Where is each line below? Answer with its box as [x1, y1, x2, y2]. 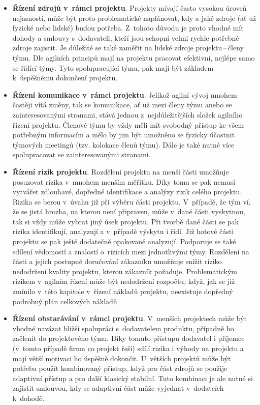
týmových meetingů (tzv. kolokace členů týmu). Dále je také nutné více [12, 139, 235, 150]
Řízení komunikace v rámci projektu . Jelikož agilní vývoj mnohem [12, 89, 237, 100]
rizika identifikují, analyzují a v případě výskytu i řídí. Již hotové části [12, 226, 234, 237]
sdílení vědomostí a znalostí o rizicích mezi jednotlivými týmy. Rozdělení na [12, 246, 249, 256]
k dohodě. [12, 392, 45, 403]
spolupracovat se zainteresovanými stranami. [12, 149, 151, 160]
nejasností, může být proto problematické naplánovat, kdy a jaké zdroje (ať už [12, 12, 256, 23]
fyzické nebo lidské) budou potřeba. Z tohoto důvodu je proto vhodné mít [12, 22, 244, 33]
